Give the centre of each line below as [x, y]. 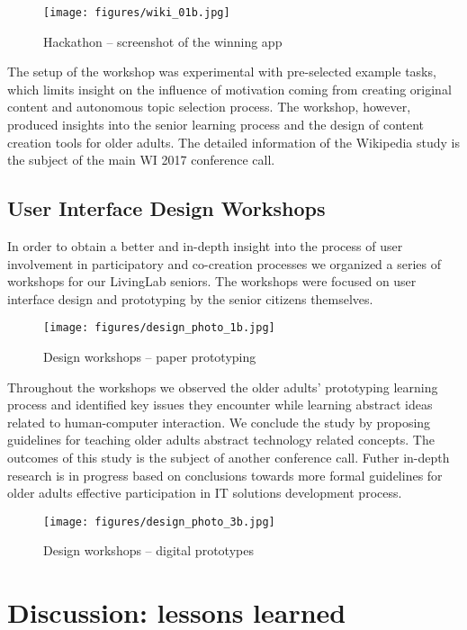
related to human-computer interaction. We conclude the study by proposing [219, 422]
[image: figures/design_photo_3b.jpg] [159, 522]
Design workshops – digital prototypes [148, 550]
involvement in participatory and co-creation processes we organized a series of [225, 263]
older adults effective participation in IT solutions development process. [205, 493]
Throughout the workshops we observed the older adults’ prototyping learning [223, 387]
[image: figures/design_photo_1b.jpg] [159, 328]
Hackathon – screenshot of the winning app [163, 41]
